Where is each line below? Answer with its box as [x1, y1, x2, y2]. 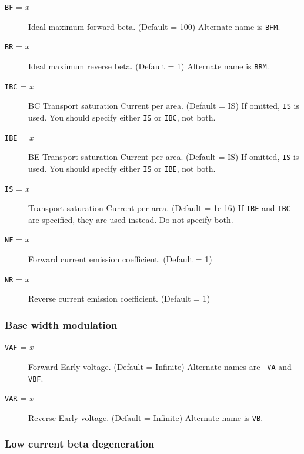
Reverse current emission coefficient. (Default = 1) [28, 292, 211, 305]
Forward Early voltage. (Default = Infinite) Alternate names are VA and [28, 360, 292, 372]
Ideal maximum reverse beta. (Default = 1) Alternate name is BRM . [28, 59, 269, 72]
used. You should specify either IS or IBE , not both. [28, 162, 216, 174]
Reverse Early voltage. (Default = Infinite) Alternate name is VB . [28, 411, 263, 423]
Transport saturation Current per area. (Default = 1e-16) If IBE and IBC [28, 202, 290, 214]
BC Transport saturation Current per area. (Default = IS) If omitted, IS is [28, 99, 299, 112]
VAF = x [5, 340, 34, 353]
